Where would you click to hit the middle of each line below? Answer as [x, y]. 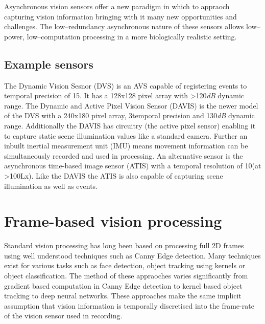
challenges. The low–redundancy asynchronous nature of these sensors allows [124, 26]
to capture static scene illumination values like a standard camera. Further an [126, 135]
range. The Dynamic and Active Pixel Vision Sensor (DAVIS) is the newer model [131, 105]
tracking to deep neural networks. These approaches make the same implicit [123, 296]
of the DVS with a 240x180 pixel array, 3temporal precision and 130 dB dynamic [129, 115]
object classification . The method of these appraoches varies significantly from [126, 276]
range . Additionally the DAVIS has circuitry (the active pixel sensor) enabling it [130, 125]
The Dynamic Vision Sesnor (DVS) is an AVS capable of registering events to [126, 85]
